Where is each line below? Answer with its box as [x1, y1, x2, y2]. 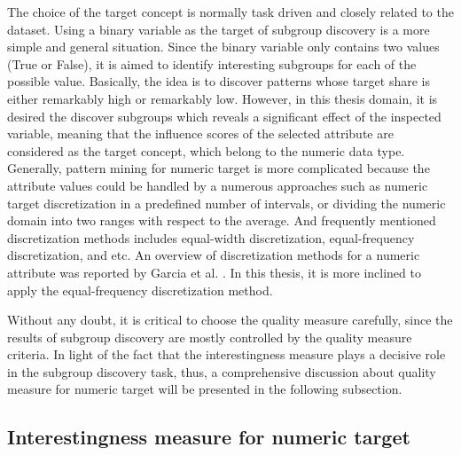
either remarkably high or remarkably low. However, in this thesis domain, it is [7, 89, 438, 107]
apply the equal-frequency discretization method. [7, 280, 273, 299]
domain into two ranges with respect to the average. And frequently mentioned [7, 211, 436, 230]
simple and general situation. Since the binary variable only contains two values [7, 37, 440, 56]
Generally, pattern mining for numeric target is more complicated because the [7, 159, 430, 177]
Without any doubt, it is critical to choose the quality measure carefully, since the [7, 310, 453, 329]
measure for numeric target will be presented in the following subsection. [7, 380, 402, 398]
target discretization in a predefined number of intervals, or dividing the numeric [7, 193, 446, 212]
